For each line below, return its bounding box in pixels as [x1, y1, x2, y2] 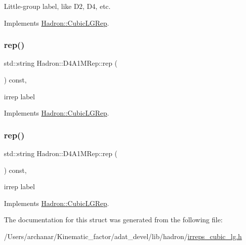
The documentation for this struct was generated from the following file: [4, 214, 223, 225]
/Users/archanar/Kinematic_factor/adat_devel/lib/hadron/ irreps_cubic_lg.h [4, 231, 242, 241]
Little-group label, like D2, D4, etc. [4, 1, 111, 11]
